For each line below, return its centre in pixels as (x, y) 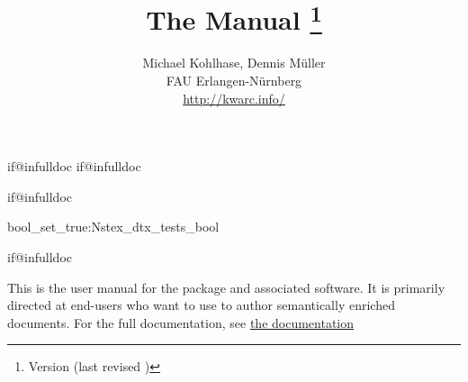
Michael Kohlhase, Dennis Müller (234, 63)
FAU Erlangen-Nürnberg (234, 81)
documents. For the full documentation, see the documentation (181, 322)
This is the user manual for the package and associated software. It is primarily (226, 287)
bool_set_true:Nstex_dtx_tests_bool (113, 227)
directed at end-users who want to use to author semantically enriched (201, 305)
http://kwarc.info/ (234, 98)
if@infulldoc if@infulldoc (74, 166)
